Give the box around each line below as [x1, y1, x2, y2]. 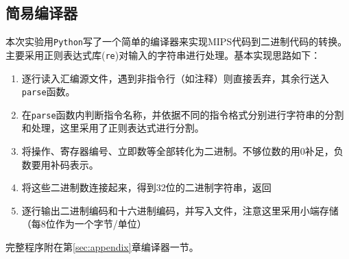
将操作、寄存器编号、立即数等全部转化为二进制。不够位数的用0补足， [21, 144, 334, 158]
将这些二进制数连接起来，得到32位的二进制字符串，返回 [21, 180, 272, 195]
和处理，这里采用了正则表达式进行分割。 [21, 121, 204, 135]
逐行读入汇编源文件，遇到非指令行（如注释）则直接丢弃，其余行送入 [21, 71, 329, 85]
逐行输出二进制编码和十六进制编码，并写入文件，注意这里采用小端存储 [21, 203, 339, 217]
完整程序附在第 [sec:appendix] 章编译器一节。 [5, 239, 199, 254]
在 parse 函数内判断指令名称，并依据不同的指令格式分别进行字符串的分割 [21, 107, 344, 121]
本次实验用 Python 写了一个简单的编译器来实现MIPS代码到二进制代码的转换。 [5, 34, 348, 49]
